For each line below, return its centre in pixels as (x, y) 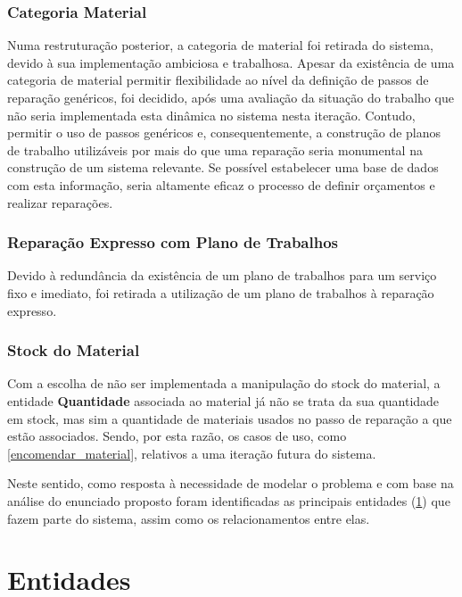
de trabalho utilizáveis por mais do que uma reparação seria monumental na (215, 149)
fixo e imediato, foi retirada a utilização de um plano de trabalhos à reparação (221, 292)
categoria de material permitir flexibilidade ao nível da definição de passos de (218, 80)
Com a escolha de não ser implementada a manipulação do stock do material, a (224, 383)
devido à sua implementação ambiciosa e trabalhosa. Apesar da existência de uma (231, 62)
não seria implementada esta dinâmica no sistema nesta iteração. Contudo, (211, 115)
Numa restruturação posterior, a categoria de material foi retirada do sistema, (220, 45)
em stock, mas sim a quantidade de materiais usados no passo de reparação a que (230, 418)
